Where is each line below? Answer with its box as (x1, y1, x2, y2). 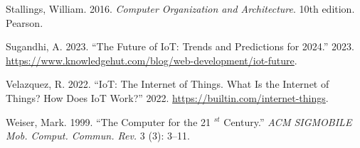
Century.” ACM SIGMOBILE (223, 114, 352, 129)
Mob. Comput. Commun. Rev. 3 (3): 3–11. (6, 128, 190, 143)
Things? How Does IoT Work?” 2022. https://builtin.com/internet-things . (6, 90, 329, 105)
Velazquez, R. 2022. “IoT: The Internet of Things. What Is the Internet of (6, 76, 329, 91)
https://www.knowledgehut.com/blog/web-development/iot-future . (6, 52, 297, 67)
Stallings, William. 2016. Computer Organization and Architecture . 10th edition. (6, 1, 355, 16)
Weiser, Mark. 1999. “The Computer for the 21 (6, 114, 211, 129)
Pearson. (6, 15, 43, 30)
